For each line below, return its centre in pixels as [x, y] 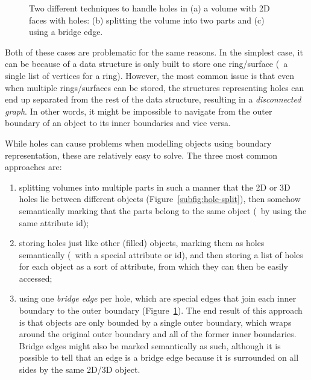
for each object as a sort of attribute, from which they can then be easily [153, 266]
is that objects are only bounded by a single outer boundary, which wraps [155, 322]
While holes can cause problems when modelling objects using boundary [138, 143]
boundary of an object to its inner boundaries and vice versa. [118, 123]
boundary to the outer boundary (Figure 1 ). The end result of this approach [161, 310]
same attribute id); [54, 222]
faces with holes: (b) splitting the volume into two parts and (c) [147, 20]
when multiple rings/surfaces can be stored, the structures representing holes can [155, 87]
